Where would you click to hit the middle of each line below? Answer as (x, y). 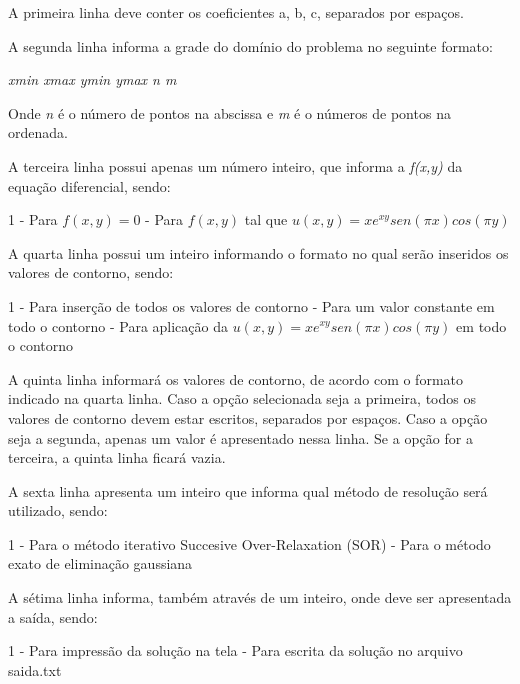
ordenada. (38, 132)
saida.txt (35, 669)
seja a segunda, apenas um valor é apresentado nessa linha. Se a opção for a (240, 437)
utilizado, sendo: (58, 510)
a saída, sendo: (53, 616)
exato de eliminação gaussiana (100, 563)
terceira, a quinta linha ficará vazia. (117, 457)
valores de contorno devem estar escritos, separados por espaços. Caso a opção (248, 417)
